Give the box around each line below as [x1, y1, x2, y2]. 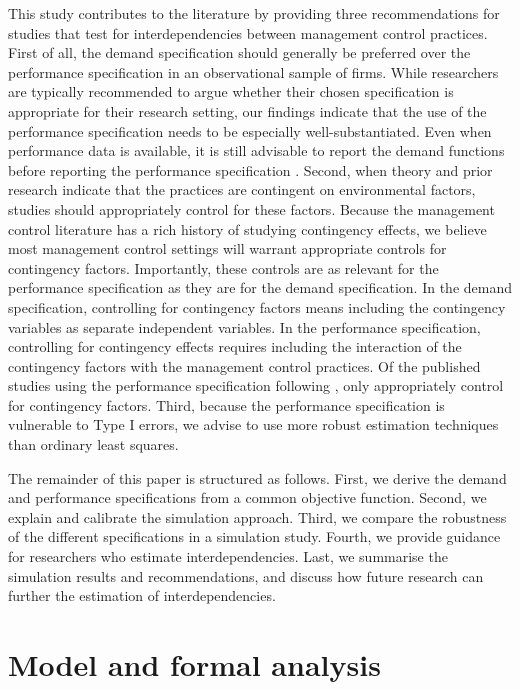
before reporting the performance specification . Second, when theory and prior [8, 159, 493, 180]
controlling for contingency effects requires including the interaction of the [8, 336, 462, 357]
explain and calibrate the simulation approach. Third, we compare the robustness [8, 506, 507, 527]
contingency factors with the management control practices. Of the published [8, 355, 481, 376]
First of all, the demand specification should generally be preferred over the [8, 42, 471, 63]
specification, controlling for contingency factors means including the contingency [8, 296, 506, 317]
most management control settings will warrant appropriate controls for [8, 238, 447, 259]
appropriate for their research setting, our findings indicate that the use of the [8, 100, 487, 121]
